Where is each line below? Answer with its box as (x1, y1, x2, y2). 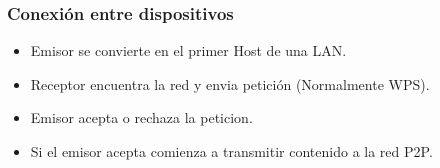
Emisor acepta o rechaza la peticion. (30, 107, 253, 128)
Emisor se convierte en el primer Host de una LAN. (30, 40, 347, 61)
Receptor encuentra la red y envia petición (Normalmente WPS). (30, 73, 430, 94)
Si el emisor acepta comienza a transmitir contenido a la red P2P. (30, 141, 433, 161)
